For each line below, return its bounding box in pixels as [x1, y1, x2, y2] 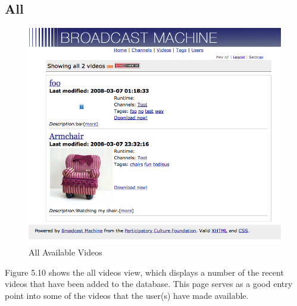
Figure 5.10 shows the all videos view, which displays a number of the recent [5, 266, 284, 278]
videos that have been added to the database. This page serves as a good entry [5, 277, 293, 290]
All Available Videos [29, 246, 102, 258]
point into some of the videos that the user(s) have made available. [5, 289, 249, 302]
